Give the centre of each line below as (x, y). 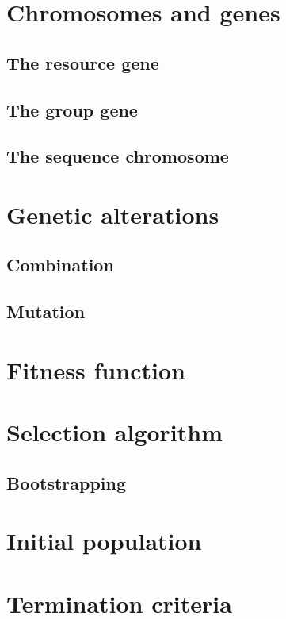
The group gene (72, 109)
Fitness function (96, 369)
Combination (60, 265)
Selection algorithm (115, 432)
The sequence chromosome (118, 156)
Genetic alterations (113, 214)
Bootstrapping (67, 482)
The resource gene (83, 62)
